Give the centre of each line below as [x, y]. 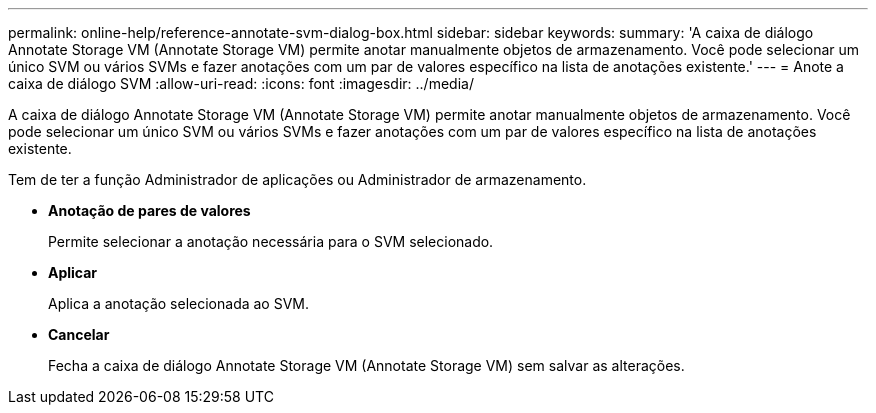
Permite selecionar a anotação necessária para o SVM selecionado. [271, 241]
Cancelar [79, 334]
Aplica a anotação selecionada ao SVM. [179, 303]
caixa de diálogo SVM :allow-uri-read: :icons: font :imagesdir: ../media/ [241, 83]
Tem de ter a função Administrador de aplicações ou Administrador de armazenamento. [297, 179]
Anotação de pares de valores [149, 210]
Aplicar [73, 272]
